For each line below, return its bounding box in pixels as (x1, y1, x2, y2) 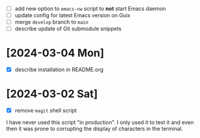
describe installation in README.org (14, 66, 104, 73)
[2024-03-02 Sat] (6, 87, 98, 101)
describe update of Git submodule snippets (14, 25, 122, 32)
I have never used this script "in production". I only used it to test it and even (6, 119, 194, 126)
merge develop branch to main (14, 18, 88, 26)
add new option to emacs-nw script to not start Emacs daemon (14, 5, 166, 12)
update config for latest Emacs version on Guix (14, 12, 131, 19)
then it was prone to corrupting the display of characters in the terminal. (6, 125, 183, 133)
